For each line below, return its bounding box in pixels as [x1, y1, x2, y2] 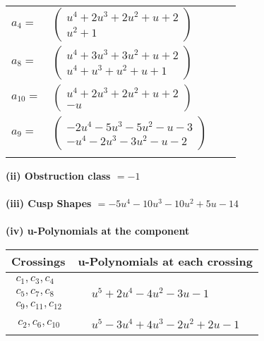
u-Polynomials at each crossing [78, 252, 253, 269]
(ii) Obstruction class [6, 168, 111, 182]
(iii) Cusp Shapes [6, 196, 92, 211]
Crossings [11, 252, 66, 269]
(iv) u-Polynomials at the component [6, 223, 190, 238]
